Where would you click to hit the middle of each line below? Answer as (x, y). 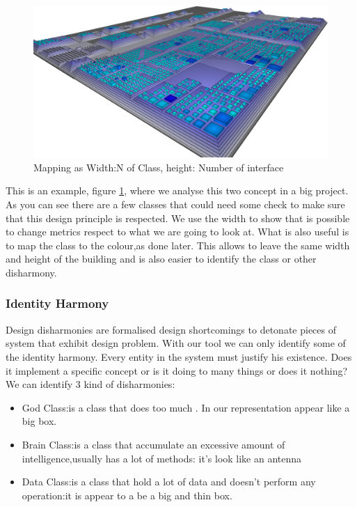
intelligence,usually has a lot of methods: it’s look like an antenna (162, 458)
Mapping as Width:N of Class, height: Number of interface (159, 167)
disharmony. (31, 272)
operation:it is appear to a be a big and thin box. (127, 495)
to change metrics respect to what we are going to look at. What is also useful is (177, 232)
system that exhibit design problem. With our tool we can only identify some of (176, 343)
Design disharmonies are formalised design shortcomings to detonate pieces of (171, 329)
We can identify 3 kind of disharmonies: (90, 384)
